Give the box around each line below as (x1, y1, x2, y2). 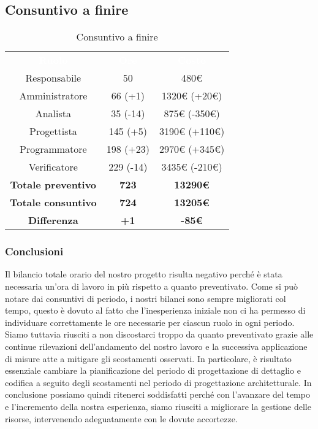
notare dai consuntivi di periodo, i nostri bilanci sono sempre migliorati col (5, 292, 286, 304)
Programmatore (19, 142, 87, 157)
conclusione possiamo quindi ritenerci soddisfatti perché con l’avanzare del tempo (5, 388, 310, 401)
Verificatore (28, 160, 78, 174)
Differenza (28, 213, 78, 228)
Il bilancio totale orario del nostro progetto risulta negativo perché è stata (5, 268, 282, 280)
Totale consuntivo (10, 195, 97, 210)
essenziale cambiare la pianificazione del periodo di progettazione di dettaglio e (5, 364, 301, 377)
